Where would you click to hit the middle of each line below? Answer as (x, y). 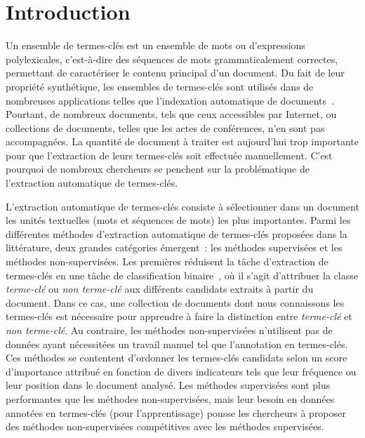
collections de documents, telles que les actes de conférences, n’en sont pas (165, 127)
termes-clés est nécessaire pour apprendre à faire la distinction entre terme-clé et (179, 316)
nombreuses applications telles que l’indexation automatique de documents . (170, 100)
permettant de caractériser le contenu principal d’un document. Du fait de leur (175, 73)
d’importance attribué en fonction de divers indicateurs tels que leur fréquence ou (181, 371)
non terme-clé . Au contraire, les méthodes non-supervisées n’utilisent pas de (169, 330)
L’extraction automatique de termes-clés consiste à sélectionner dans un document (182, 206)
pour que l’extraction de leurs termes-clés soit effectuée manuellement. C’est (169, 155)
